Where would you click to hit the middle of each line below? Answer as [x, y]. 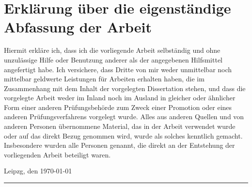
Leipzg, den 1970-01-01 [38, 171]
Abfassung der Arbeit [78, 27]
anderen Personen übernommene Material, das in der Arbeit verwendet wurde [120, 126]
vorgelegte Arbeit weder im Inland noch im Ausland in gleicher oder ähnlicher [120, 98]
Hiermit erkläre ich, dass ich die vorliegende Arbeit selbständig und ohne [112, 50]
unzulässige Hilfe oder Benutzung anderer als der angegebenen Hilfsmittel [113, 59]
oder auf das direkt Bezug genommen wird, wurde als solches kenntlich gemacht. [123, 135]
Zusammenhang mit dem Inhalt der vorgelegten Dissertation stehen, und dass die [125, 88]
